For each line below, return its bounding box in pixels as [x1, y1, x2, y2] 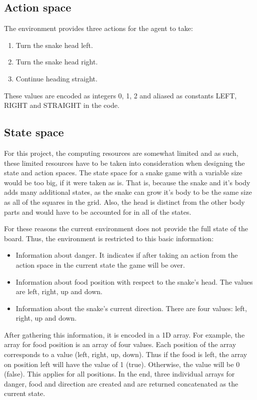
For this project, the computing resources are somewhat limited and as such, [4, 147, 238, 158]
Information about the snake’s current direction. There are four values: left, [15, 303, 247, 313]
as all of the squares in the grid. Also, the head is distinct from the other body [4, 196, 245, 207]
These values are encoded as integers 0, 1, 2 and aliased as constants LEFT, [4, 90, 237, 100]
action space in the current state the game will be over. [15, 259, 185, 270]
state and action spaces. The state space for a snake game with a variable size [4, 167, 242, 178]
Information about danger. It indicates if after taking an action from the [15, 250, 238, 260]
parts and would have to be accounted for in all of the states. [4, 206, 191, 217]
